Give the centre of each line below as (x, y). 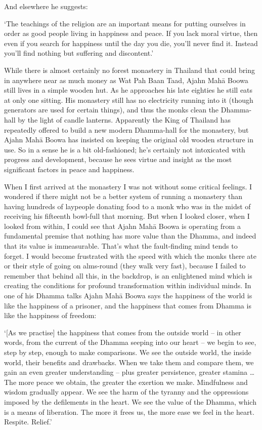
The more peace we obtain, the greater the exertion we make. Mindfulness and (126, 382)
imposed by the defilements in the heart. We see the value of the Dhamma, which (130, 401)
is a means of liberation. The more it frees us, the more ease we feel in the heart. (129, 412)
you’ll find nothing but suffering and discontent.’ (79, 53)
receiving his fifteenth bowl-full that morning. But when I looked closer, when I (127, 216)
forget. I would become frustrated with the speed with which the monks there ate (130, 256)
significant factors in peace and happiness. (69, 169)
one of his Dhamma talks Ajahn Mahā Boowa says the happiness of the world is (128, 296)
